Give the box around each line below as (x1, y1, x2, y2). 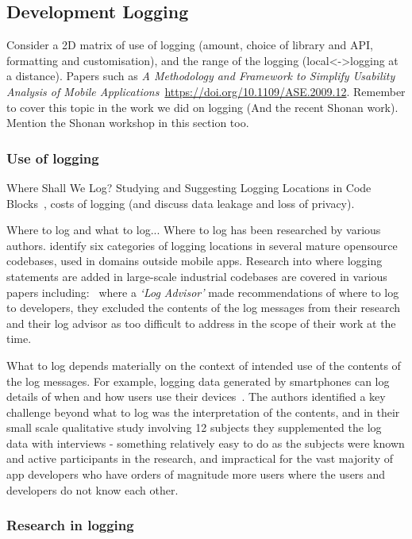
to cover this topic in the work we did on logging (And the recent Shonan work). (6, 98, 399, 115)
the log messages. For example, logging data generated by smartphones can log (6, 372, 390, 389)
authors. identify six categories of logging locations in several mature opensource (6, 237, 398, 253)
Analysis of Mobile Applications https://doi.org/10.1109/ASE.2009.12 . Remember (6, 83, 406, 99)
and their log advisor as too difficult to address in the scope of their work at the (6, 314, 396, 331)
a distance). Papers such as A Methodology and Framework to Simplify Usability (6, 67, 395, 84)
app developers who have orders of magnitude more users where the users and (6, 466, 386, 483)
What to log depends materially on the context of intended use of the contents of (6, 356, 401, 373)
